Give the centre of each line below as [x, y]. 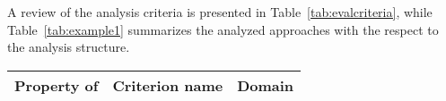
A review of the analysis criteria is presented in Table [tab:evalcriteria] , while [220, 12]
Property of [57, 85]
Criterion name [168, 85]
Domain [266, 85]
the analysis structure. [69, 47]
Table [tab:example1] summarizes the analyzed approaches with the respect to [223, 29]
